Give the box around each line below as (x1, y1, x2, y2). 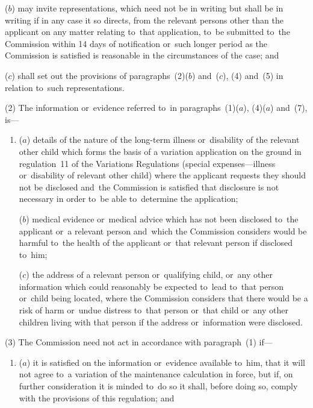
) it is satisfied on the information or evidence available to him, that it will (26, 356, 305, 368)
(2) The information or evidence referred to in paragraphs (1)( (5, 101, 239, 114)
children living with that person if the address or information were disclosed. (19, 315, 303, 328)
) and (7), (270, 101, 308, 114)
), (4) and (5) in (223, 69, 284, 81)
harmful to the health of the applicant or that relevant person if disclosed (19, 236, 293, 249)
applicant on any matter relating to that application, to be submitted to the (5, 25, 290, 38)
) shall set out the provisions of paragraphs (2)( (11, 69, 188, 81)
